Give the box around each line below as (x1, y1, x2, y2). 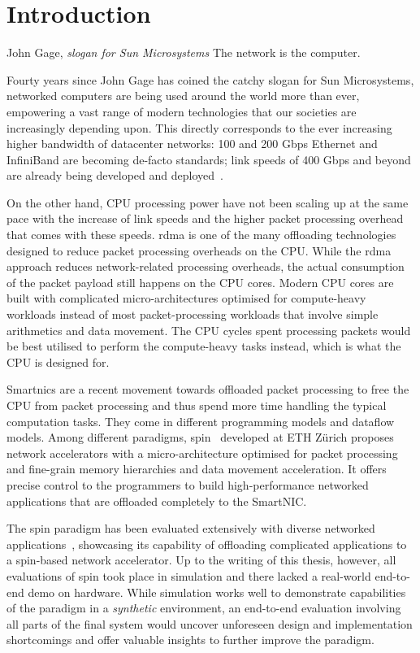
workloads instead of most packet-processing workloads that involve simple (6, 306, 379, 323)
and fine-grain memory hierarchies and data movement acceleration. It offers (6, 460, 387, 477)
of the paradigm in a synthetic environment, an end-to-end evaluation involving (6, 599, 401, 616)
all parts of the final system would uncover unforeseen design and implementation (6, 615, 413, 632)
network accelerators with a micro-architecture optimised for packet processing (6, 444, 398, 461)
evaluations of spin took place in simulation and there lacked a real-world (6, 567, 371, 584)
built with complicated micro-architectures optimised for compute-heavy (6, 289, 366, 307)
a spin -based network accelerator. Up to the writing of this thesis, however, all (6, 551, 396, 568)
